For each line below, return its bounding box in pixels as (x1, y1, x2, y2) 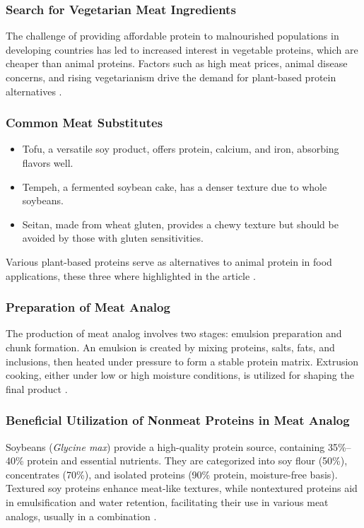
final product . (6, 381, 68, 396)
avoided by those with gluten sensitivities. (22, 230, 204, 245)
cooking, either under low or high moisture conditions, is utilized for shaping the (6, 368, 354, 382)
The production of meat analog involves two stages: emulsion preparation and (6, 326, 342, 341)
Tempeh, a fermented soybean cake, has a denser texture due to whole (22, 179, 327, 194)
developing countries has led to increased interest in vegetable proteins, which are (6, 42, 358, 57)
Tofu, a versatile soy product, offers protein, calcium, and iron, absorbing (22, 141, 339, 156)
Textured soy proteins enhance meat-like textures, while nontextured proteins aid (6, 481, 358, 495)
